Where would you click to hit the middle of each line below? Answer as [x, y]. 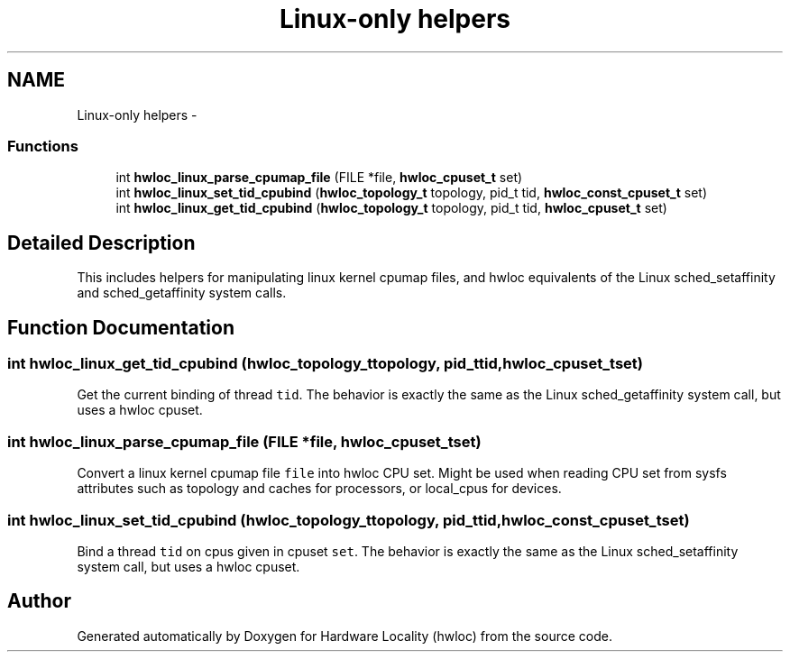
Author [39, 601]
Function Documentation [121, 327]
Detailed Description [101, 243]
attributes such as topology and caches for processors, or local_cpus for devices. [319, 489]
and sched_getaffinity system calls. [182, 293]
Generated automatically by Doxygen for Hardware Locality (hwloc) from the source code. [344, 636]
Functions [43, 146]
